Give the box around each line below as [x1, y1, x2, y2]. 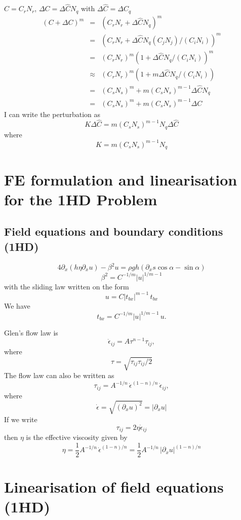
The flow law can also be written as [4, 369, 114, 380]
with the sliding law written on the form [4, 281, 129, 291]
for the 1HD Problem [4, 189, 157, 209]
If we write [4, 414, 37, 424]
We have [4, 300, 30, 311]
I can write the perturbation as [4, 108, 100, 119]
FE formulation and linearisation [4, 169, 237, 190]
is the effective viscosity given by [26, 432, 128, 442]
